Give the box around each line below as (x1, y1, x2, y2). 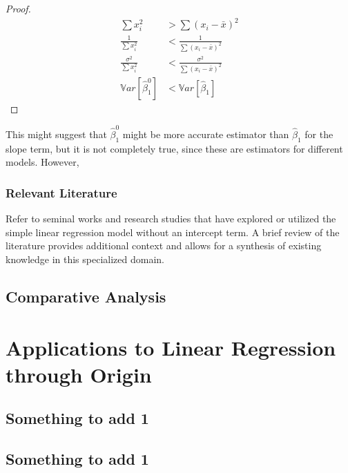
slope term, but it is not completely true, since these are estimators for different (6, 141, 343, 155)
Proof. (6, 1, 31, 15)
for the (304, 127, 333, 142)
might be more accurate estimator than (122, 127, 289, 142)
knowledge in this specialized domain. (6, 252, 164, 266)
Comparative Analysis (6, 285, 166, 307)
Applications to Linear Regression (6, 333, 336, 361)
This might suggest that (6, 127, 107, 142)
